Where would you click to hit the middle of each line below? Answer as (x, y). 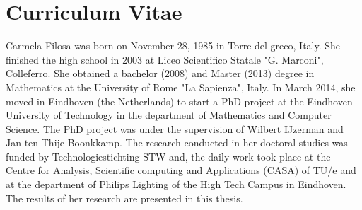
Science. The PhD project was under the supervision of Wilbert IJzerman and (175, 128)
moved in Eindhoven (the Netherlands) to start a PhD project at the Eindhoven (179, 101)
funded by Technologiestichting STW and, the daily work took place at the (168, 156)
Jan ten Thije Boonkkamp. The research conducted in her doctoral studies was (177, 142)
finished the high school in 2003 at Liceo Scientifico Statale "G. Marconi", (165, 59)
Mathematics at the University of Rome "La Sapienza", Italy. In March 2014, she (181, 87)
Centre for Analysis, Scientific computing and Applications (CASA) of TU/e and (181, 170)
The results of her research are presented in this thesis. (124, 198)
